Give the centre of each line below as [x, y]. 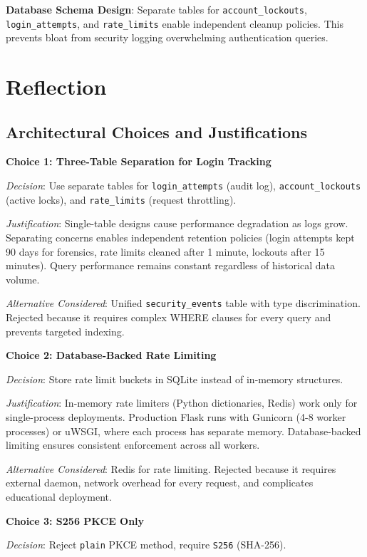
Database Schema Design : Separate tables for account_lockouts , [156, 9]
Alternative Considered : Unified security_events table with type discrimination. [183, 303]
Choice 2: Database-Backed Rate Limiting [111, 355]
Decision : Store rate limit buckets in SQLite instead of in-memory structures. [175, 379]
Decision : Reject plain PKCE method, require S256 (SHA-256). [146, 545]
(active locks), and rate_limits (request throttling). [121, 199]
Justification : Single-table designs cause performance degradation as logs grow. [177, 223]
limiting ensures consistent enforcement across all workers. [133, 445]
